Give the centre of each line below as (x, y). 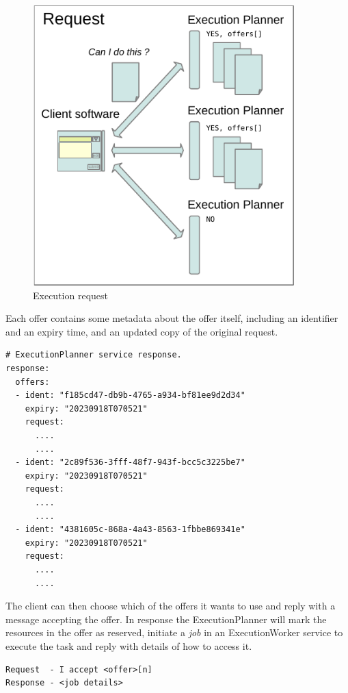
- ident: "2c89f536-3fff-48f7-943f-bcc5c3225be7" (130, 463)
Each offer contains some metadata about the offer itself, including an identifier (172, 318)
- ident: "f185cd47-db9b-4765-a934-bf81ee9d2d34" (130, 395)
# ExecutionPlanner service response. (94, 355)
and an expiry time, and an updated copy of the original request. (142, 331)
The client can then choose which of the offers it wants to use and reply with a (171, 606)
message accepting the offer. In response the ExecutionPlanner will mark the (166, 619)
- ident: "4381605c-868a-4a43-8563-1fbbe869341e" (130, 530)
